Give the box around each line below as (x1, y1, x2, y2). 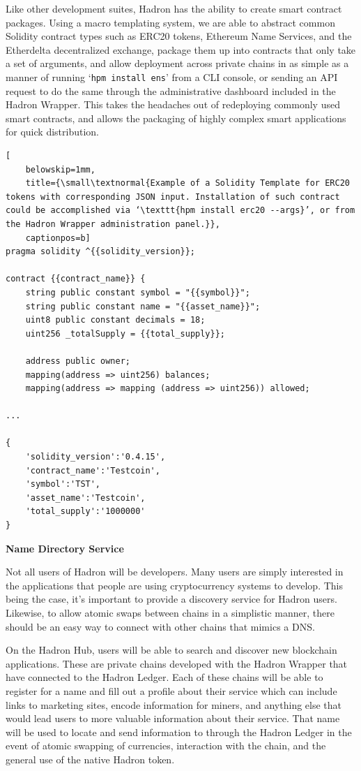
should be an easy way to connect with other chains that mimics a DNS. (6, 619, 315, 633)
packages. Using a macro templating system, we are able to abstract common (6, 15, 335, 29)
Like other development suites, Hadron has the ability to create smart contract (6, 1, 342, 15)
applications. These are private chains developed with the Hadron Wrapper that (6, 656, 348, 670)
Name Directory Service (6, 541, 124, 555)
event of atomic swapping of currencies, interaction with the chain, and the (6, 738, 326, 753)
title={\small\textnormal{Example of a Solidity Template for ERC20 (25, 178, 350, 189)
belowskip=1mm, (25, 164, 95, 175)
